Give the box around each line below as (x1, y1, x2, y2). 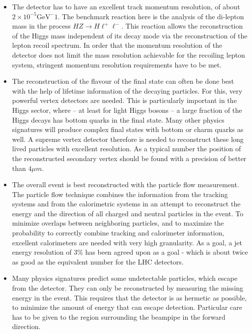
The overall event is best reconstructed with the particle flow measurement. (12, 179, 239, 190)
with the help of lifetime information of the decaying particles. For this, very (12, 85, 243, 96)
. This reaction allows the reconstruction (121, 21, 243, 31)
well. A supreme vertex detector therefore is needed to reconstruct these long (12, 133, 244, 144)
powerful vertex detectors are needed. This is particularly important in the (12, 95, 237, 105)
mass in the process (12, 21, 71, 31)
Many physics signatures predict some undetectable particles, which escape (12, 273, 238, 283)
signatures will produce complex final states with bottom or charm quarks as (12, 124, 244, 134)
